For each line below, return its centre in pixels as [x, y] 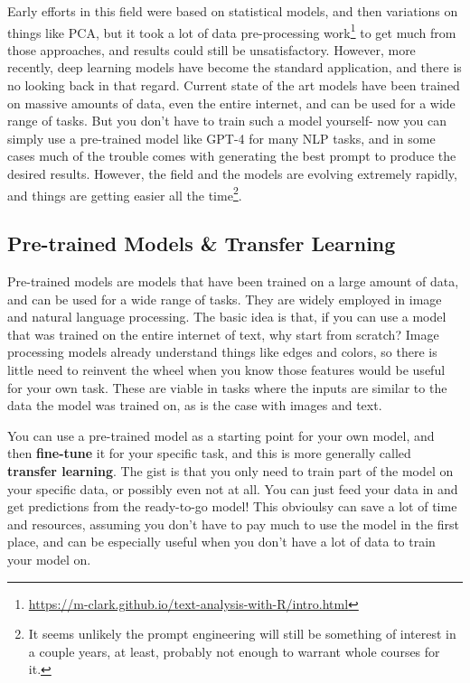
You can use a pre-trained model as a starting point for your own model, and [221, 435]
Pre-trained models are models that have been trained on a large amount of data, [233, 281]
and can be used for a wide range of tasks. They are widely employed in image [225, 299]
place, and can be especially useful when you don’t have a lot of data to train [221, 542]
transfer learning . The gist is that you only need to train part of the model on [230, 470]
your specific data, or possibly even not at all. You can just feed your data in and [233, 488]
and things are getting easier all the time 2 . [125, 193]
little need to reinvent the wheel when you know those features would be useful [226, 370]
